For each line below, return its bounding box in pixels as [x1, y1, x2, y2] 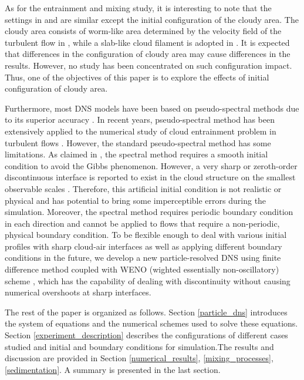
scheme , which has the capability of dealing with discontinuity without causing [5, 274, 291, 287]
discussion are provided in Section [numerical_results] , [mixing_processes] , [5, 352, 273, 364]
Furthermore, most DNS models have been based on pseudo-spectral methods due [5, 102, 299, 114]
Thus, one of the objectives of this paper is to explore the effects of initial [5, 70, 269, 83]
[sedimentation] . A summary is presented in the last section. [5, 363, 221, 375]
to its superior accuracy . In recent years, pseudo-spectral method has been [5, 113, 275, 126]
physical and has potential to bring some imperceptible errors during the [5, 194, 266, 206]
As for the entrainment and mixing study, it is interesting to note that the [5, 2, 272, 14]
